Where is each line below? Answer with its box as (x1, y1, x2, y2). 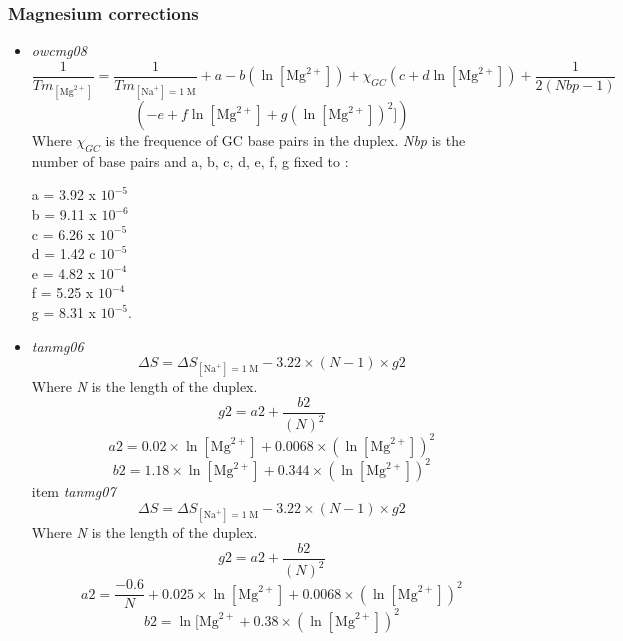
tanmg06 (31, 335, 84, 356)
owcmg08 (31, 40, 87, 61)
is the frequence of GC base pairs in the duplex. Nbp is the (105, 130, 466, 151)
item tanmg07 (31, 481, 116, 502)
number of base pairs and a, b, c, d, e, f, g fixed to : (31, 150, 349, 171)
